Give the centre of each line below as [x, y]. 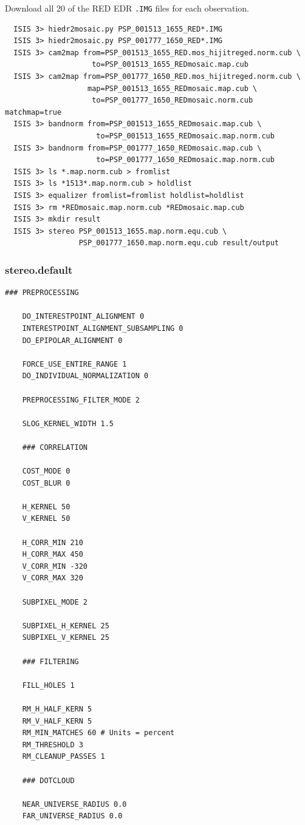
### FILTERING [50, 661]
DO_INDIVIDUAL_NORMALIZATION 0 [85, 376]
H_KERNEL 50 [46, 507]
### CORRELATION [55, 447]
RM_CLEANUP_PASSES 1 [63, 757]
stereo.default [39, 269]
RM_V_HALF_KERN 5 [57, 721]
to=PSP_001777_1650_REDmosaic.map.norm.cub [185, 160]
